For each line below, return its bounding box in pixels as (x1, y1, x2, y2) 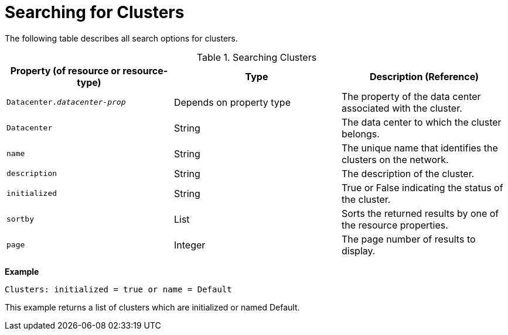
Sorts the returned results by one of (341, 207, 499, 219)
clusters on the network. (341, 153, 449, 165)
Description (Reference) (369, 70, 479, 82)
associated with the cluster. (341, 102, 462, 114)
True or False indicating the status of (341, 181, 503, 194)
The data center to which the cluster (341, 116, 502, 128)
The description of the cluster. (341, 167, 475, 179)
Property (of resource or (10, 64, 121, 77)
